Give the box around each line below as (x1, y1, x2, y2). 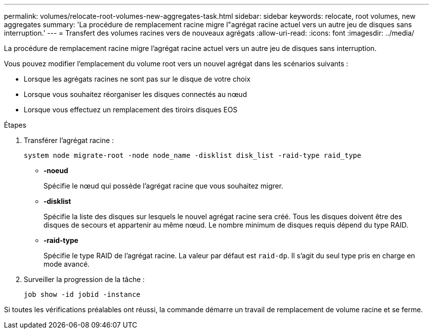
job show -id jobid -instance (24, 290, 141, 298)
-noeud (43, 166, 68, 175)
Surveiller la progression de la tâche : (24, 275, 145, 284)
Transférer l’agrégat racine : (24, 136, 114, 144)
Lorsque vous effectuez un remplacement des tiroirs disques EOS (24, 105, 238, 114)
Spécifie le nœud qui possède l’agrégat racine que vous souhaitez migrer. (43, 182, 283, 190)
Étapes (4, 121, 27, 129)
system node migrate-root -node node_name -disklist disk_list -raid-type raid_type (24, 151, 361, 159)
